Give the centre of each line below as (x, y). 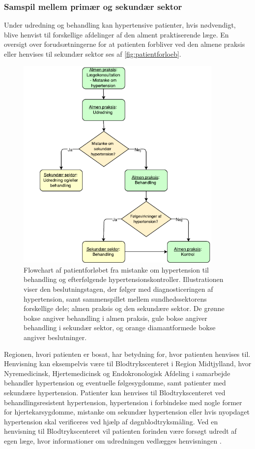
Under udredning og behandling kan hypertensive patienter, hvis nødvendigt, (120, 25)
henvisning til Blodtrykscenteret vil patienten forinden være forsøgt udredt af (120, 431)
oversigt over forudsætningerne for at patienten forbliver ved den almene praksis (125, 44)
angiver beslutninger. (55, 337)
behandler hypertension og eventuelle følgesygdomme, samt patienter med (115, 383)
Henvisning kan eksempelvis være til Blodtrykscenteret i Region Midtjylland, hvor (128, 363)
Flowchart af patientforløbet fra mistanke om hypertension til (116, 269)
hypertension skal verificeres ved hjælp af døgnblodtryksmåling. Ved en (111, 421)
